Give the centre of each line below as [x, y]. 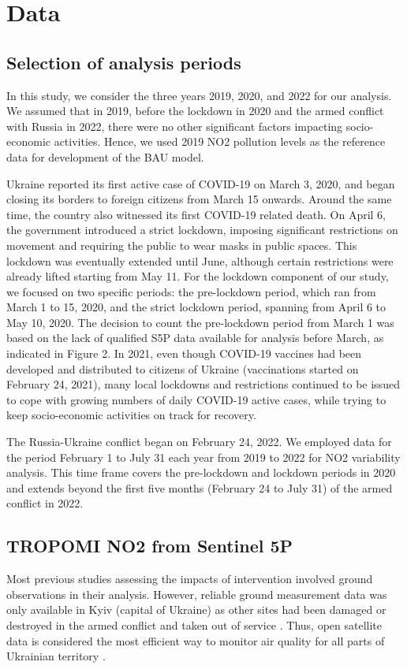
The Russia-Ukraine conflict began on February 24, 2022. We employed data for [199, 442]
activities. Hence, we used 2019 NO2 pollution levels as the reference [220, 141]
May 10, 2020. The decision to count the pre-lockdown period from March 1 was [200, 322]
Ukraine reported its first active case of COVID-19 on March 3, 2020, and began [201, 183]
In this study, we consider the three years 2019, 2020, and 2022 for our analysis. [199, 95]
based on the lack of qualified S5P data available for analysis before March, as [195, 338]
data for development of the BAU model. [105, 156]
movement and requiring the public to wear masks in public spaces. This [182, 245]
